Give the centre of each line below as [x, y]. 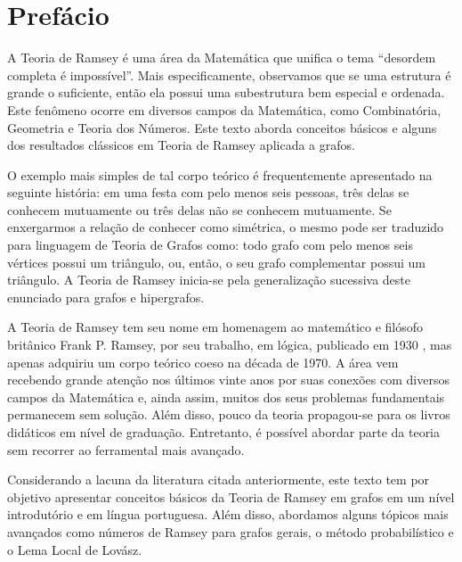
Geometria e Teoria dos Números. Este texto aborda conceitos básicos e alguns [222, 127]
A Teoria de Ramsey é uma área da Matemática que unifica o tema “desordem [222, 58]
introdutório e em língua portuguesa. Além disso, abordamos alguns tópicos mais [228, 514]
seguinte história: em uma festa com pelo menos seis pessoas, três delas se [208, 192]
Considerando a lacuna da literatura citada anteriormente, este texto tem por [219, 479]
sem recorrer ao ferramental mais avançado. [126, 449]
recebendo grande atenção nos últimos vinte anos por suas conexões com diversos [228, 380]
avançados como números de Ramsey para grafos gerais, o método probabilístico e [231, 531]
